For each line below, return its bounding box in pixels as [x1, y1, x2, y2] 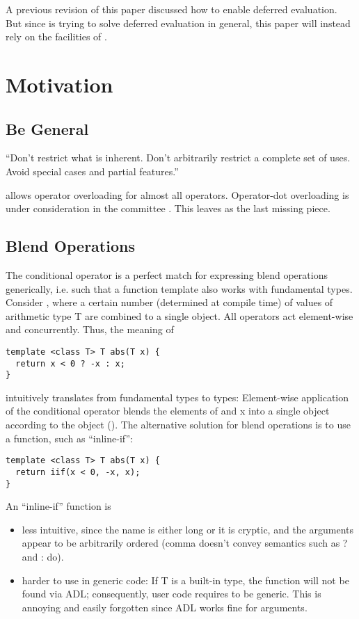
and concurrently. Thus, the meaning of [6, 322, 174, 337]
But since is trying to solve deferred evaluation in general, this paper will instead [6, 15, 351, 30]
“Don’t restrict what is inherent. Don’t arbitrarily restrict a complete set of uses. [6, 150, 351, 165]
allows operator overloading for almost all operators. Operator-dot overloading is [6, 187, 349, 202]
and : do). [22, 549, 64, 563]
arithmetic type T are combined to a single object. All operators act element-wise [6, 308, 353, 323]
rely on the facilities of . [6, 29, 107, 44]
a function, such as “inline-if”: [6, 431, 133, 445]
